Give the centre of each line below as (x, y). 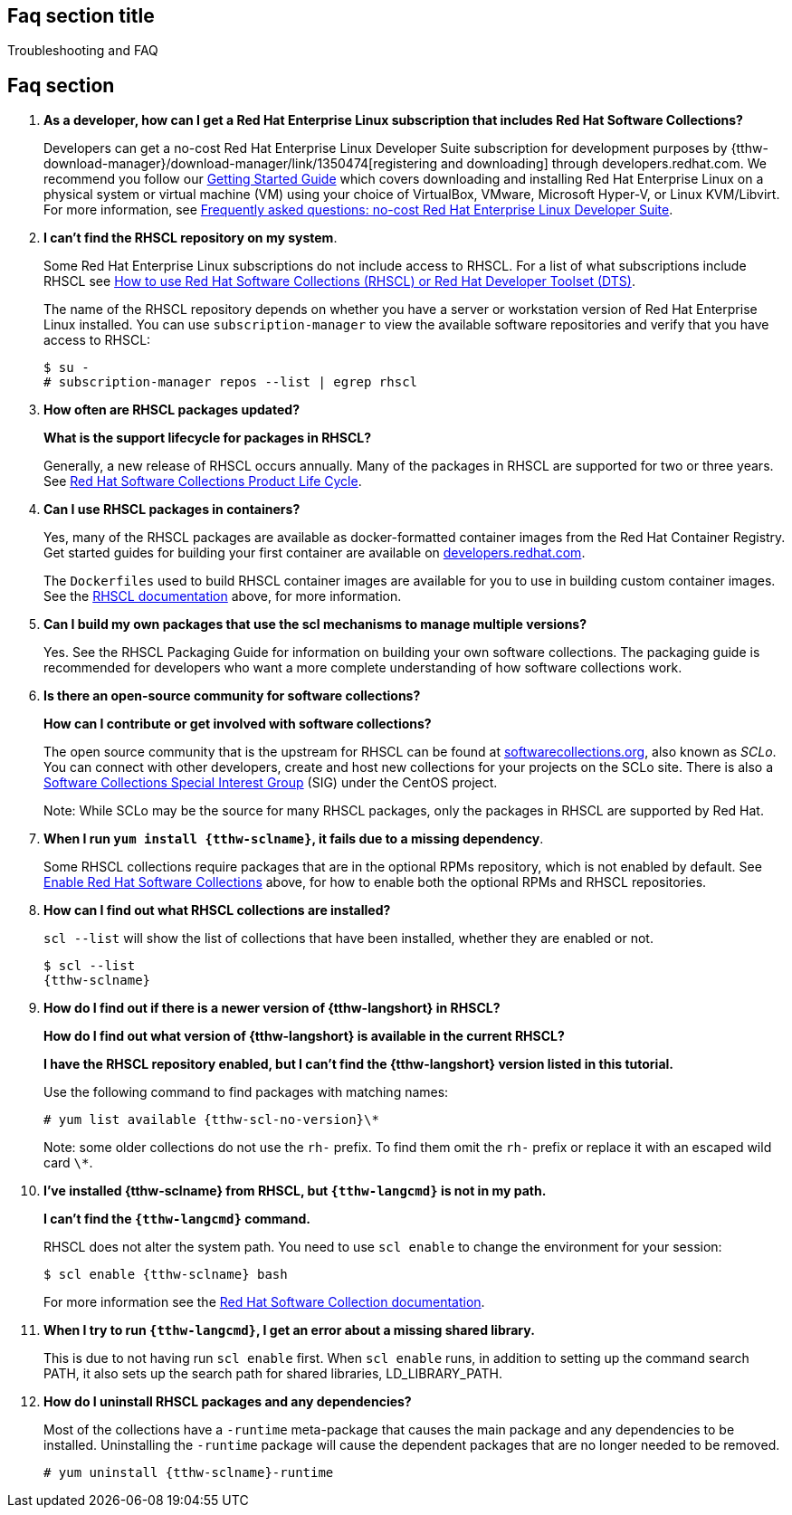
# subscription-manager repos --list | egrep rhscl (231, 382)
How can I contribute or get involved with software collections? (238, 724)
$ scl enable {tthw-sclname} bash (166, 1275)
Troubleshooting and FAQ (83, 51)
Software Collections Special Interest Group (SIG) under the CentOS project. (271, 783)
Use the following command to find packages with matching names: (246, 1092)
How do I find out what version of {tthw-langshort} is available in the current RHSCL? (304, 1036)
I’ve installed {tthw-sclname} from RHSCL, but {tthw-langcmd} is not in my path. (295, 1191)
